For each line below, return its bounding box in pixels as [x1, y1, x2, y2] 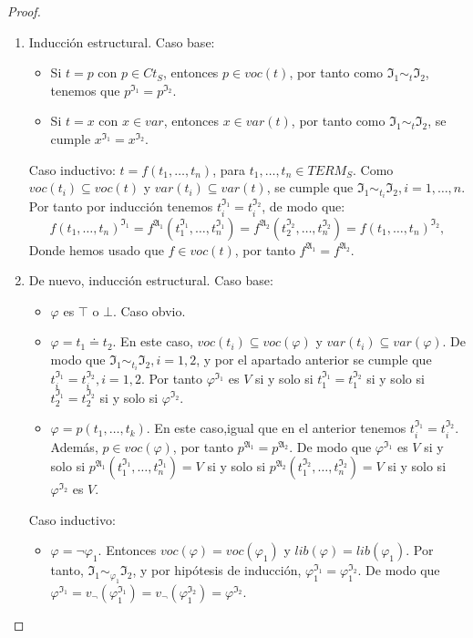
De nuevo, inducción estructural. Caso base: [28, 271, 273, 290]
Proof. [7, 2, 41, 20]
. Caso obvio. [112, 301, 186, 320]
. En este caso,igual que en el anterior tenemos [146, 418, 406, 437]
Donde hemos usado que [28, 240, 164, 259]
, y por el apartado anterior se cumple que [196, 350, 432, 369]
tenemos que [50, 80, 120, 99]
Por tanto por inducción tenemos [28, 197, 213, 216]
